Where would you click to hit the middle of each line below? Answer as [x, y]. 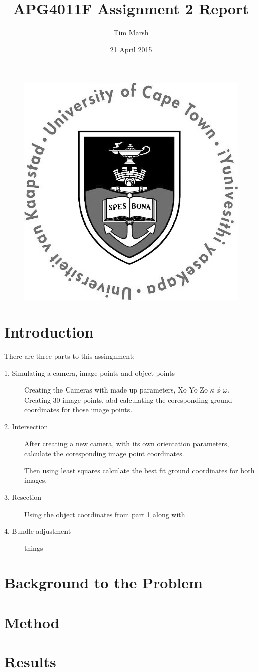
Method [32, 622]
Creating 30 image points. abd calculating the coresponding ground [128, 399]
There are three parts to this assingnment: [70, 355]
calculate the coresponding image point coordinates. [104, 453]
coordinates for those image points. [78, 409]
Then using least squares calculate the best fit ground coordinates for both [140, 470]
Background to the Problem [103, 582]
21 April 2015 [131, 49]
